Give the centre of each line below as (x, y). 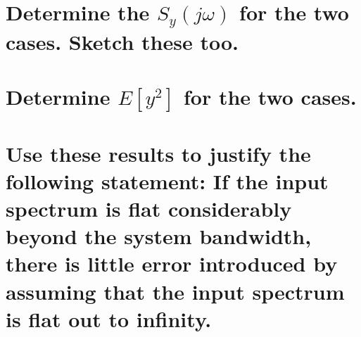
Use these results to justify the (158, 153)
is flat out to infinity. (109, 318)
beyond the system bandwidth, (159, 236)
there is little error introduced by (172, 263)
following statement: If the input (167, 180)
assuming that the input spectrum (175, 291)
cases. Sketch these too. (122, 42)
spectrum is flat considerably (149, 209)
